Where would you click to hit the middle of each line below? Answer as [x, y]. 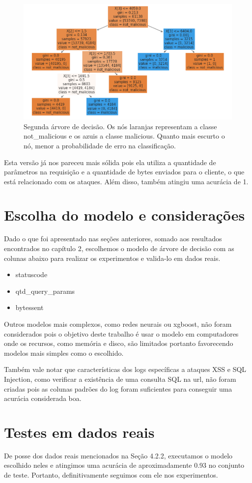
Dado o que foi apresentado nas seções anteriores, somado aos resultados [113, 239]
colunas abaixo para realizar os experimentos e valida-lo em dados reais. [112, 258]
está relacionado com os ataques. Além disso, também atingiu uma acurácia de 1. [126, 181]
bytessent [29, 307]
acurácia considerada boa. [43, 398]
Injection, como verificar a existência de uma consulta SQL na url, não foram [120, 379]
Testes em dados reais [79, 432]
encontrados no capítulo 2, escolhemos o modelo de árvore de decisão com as [119, 248]
